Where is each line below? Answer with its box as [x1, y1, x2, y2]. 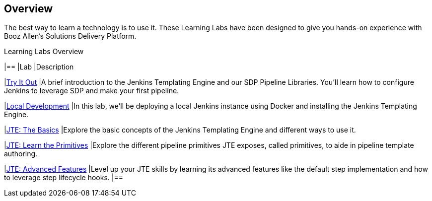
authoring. [4, 149, 38, 158]
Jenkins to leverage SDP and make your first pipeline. [4, 86, 179, 95]
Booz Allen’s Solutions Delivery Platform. [4, 32, 137, 41]
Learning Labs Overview [4, 47, 84, 56]
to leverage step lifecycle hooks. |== [4, 173, 123, 182]
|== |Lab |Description [4, 63, 74, 71]
